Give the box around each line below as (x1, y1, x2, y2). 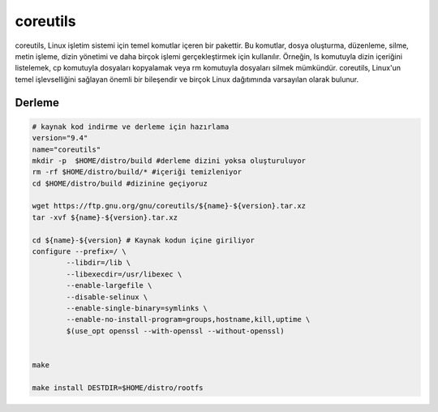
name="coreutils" (32, 144, 101, 154)
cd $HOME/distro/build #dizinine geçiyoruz (32, 178, 208, 188)
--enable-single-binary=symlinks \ (66, 303, 208, 312)
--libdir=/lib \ (66, 258, 131, 268)
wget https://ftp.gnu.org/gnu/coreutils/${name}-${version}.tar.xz (32, 201, 307, 211)
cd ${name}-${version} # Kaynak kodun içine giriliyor (32, 235, 255, 245)
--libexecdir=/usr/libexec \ (66, 269, 182, 279)
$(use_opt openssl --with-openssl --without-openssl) (66, 326, 285, 336)
